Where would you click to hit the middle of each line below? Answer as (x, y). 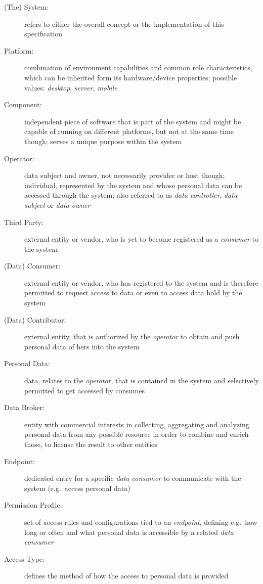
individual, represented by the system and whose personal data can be (133, 185)
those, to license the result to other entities (91, 444)
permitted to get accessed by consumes (84, 390)
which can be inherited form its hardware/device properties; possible (131, 77)
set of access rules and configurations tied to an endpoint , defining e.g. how (141, 522)
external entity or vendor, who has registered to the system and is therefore (141, 282)
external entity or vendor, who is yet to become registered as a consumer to (141, 239)
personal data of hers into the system (82, 346)
